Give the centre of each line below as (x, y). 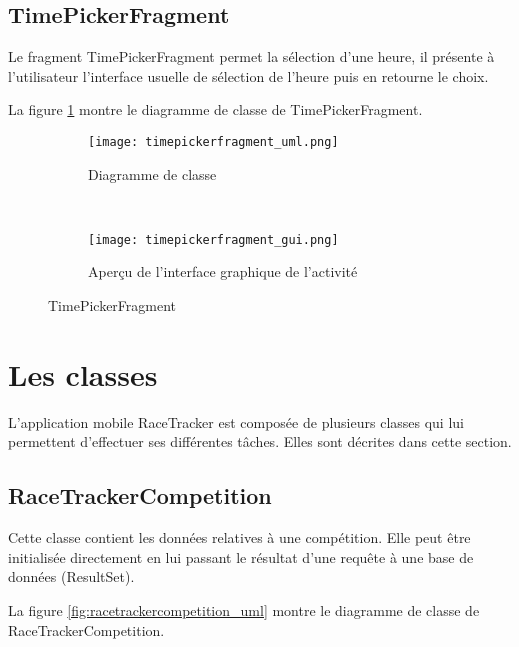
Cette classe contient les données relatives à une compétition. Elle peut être (239, 537)
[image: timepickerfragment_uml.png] (213, 141)
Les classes (83, 373)
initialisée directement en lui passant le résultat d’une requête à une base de (241, 556)
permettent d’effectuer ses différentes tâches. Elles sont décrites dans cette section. (260, 441)
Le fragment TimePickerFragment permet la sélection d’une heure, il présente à (251, 56)
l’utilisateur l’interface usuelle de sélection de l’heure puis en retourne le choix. (248, 75)
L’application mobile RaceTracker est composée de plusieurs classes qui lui (236, 421)
